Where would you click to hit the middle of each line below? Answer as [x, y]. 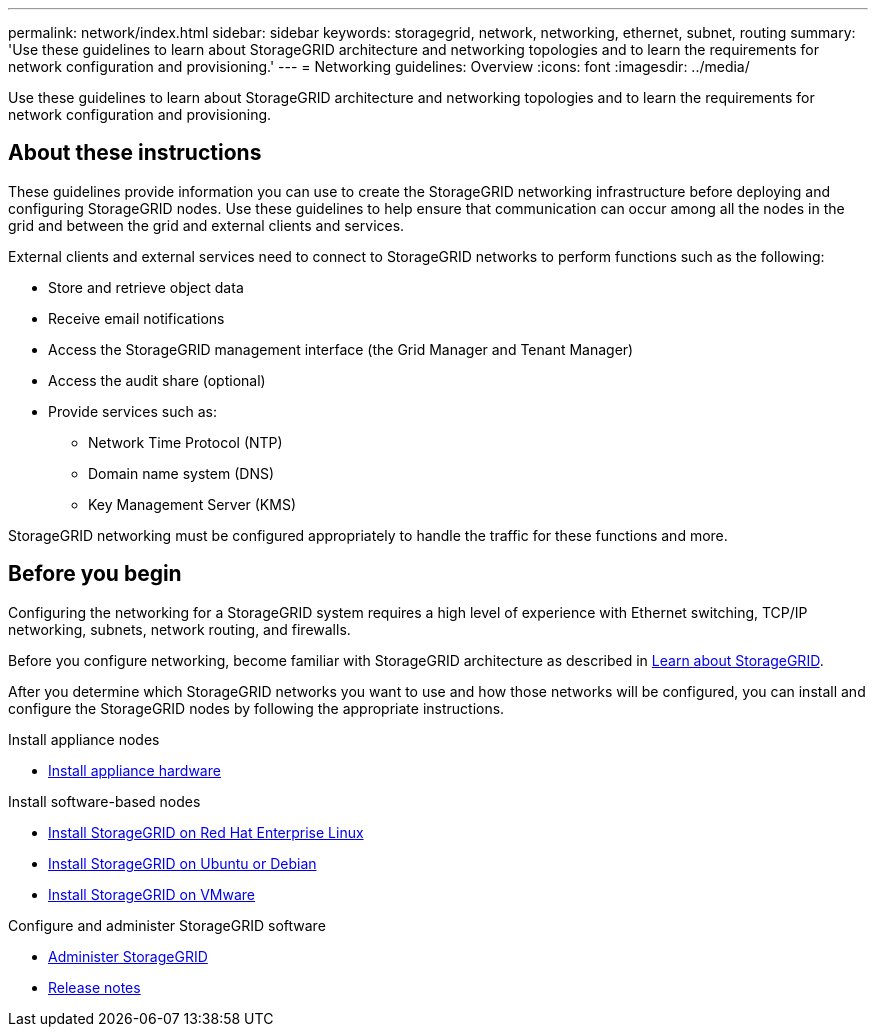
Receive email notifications [136, 318]
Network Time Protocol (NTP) [185, 442]
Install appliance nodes [84, 739]
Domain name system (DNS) [181, 473]
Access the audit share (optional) [157, 380]
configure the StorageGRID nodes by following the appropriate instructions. [256, 708]
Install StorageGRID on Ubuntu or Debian [182, 863]
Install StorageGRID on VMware [152, 894]
